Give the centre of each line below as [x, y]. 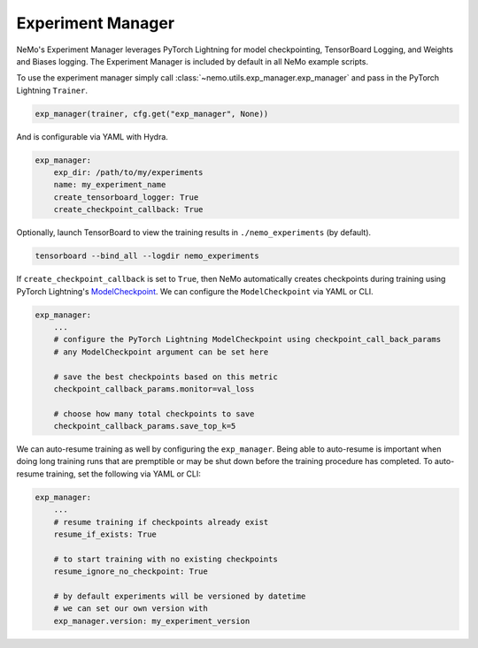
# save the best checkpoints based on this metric [166, 377]
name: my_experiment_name [110, 185]
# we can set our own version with [131, 609]
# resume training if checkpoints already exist [161, 522]
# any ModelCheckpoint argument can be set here [161, 352]
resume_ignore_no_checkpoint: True [131, 572]
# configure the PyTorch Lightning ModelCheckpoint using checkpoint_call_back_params [247, 339]
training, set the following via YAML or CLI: [123, 474]
